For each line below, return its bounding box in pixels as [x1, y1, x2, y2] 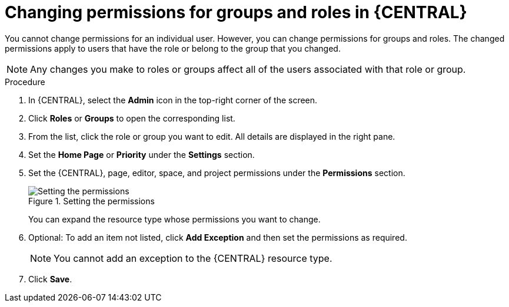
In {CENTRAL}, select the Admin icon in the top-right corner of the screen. [28, 95, 318, 105]
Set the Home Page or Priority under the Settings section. [28, 149, 255, 160]
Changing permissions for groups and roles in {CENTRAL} [5, 2, 467, 22]
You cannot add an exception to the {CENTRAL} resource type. [54, 252, 332, 264]
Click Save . [28, 274, 72, 284]
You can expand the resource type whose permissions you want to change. [28, 214, 321, 224]
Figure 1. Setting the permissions [28, 195, 155, 206]
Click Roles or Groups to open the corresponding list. [28, 113, 235, 123]
